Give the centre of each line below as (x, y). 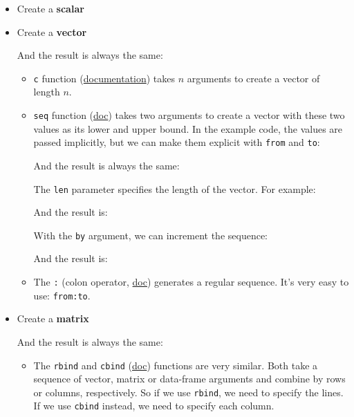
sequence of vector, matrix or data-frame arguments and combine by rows (189, 379)
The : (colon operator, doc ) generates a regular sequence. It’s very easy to (191, 282)
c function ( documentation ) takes (104, 78)
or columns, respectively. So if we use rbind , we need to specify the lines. (188, 392)
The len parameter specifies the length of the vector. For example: (175, 188)
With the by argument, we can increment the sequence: (150, 235)
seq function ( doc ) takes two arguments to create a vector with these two (189, 115)
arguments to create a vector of (253, 78)
